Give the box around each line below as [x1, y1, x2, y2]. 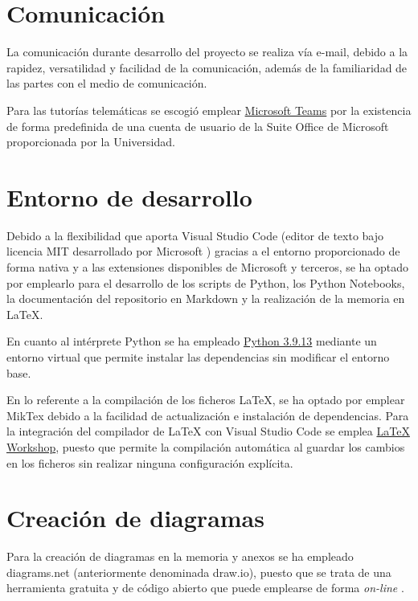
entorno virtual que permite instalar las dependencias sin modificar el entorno [6, 348, 390, 365]
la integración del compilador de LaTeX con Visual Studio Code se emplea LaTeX [6, 423, 410, 440]
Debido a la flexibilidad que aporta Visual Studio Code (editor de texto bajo [6, 227, 384, 243]
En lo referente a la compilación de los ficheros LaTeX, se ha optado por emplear [6, 391, 405, 408]
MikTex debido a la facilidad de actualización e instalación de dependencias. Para [6, 407, 409, 423]
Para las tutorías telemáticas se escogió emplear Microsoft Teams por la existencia [6, 101, 412, 118]
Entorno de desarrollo [6, 180, 252, 213]
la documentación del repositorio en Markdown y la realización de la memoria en [6, 290, 405, 307]
